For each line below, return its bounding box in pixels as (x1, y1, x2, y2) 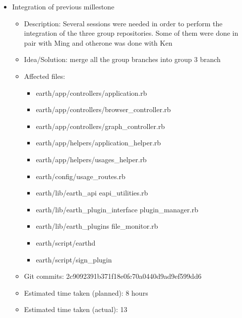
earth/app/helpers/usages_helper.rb (36, 154, 147, 164)
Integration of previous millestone (12, 1, 115, 11)
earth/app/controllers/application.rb (36, 87, 147, 98)
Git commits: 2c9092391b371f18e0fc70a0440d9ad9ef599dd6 (24, 271, 202, 281)
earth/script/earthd (36, 237, 96, 248)
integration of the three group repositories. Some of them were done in (24, 28, 239, 38)
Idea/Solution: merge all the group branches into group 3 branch (24, 54, 221, 64)
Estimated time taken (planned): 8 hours (24, 287, 148, 298)
